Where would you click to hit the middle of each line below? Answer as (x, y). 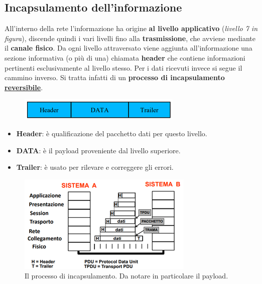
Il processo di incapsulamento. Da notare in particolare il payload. (126, 276)
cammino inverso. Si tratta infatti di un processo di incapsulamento (115, 77)
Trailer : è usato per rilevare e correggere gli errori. (95, 167)
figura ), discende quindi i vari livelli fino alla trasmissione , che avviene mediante (130, 38)
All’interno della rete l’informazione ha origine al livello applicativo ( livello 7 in (131, 28)
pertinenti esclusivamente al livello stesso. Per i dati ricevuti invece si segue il (123, 67)
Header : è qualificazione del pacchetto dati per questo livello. (112, 133)
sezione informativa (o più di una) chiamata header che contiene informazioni (125, 57)
